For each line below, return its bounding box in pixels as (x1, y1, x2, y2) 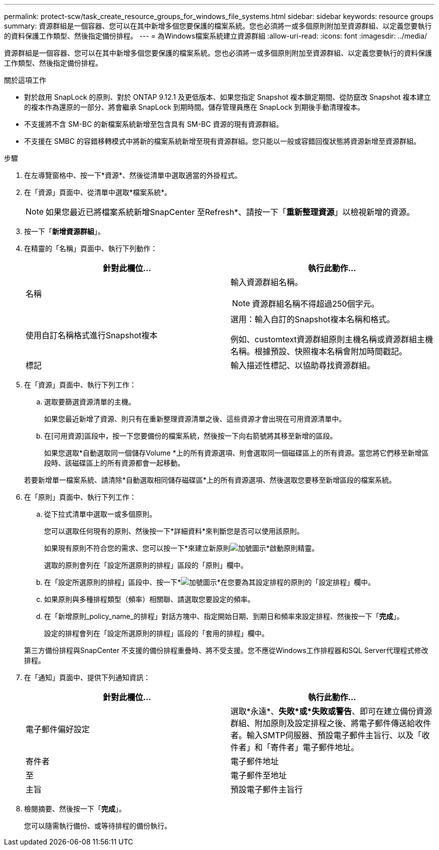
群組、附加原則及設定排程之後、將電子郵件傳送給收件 (231, 718, 431, 728)
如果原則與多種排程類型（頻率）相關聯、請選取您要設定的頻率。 (44, 595, 255, 603)
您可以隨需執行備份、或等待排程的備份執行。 (24, 821, 171, 830)
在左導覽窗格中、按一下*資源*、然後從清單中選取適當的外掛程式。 (24, 171, 242, 179)
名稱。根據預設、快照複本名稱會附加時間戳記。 (231, 346, 407, 356)
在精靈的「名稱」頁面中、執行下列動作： (24, 244, 157, 253)
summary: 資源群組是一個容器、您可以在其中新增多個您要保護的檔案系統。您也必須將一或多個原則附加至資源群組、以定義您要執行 (4, 22, 432, 30)
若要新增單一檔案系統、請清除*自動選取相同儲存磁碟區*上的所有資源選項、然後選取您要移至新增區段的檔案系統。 (24, 476, 396, 484)
